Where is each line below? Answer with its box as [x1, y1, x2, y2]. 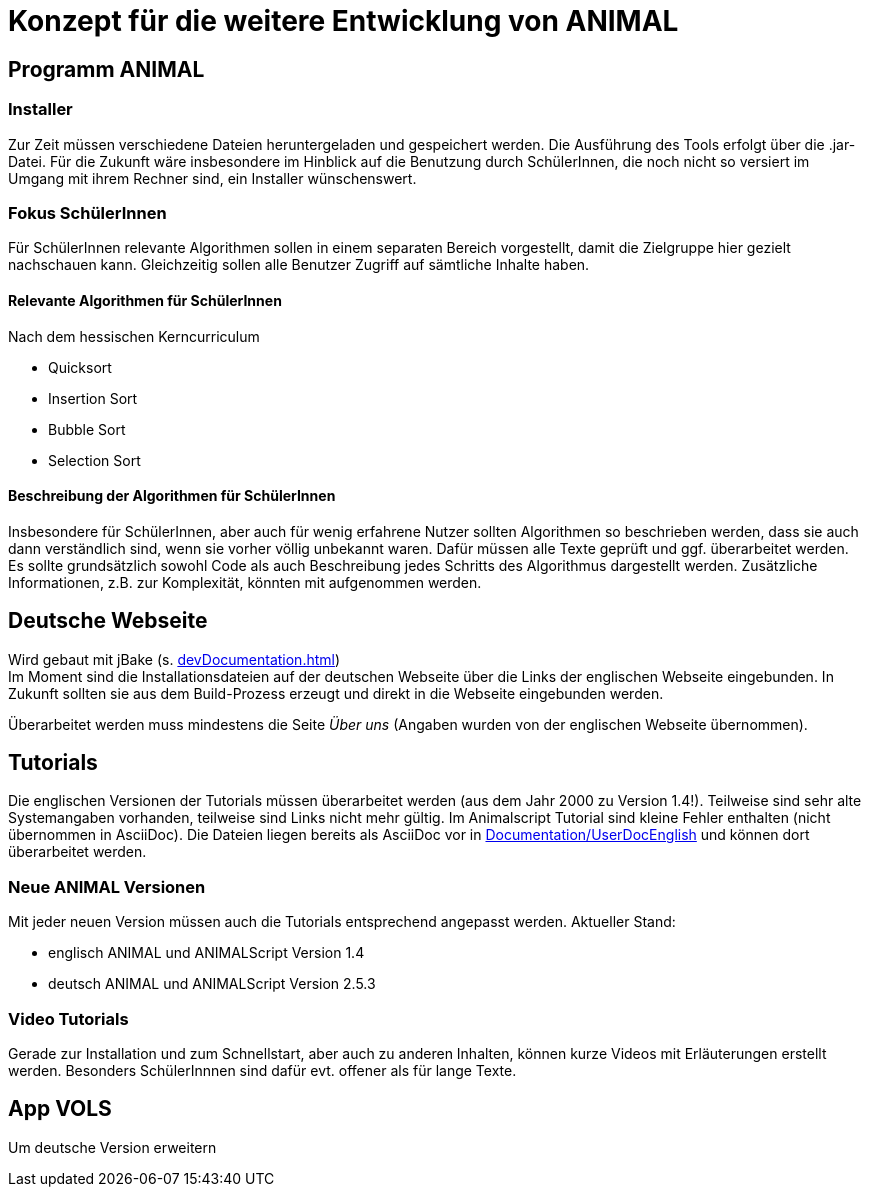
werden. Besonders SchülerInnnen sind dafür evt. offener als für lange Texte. [8, 1061, 517, 1079]
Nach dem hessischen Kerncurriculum [8, 327, 260, 345]
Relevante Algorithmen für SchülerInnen [8, 291, 282, 309]
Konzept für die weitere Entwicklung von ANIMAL [8, 4, 679, 38]
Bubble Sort [48, 420, 126, 438]
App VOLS [8, 1096, 112, 1122]
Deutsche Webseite [8, 608, 208, 634]
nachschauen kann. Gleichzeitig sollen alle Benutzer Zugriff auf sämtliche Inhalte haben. [8, 256, 590, 274]
